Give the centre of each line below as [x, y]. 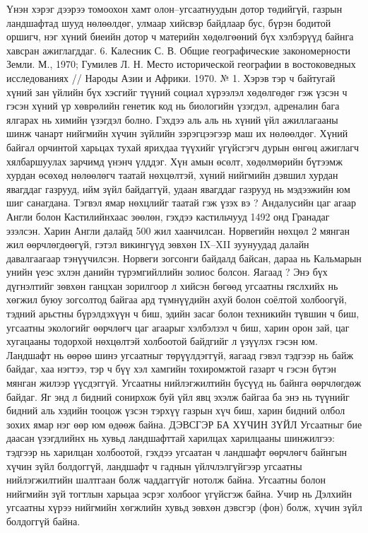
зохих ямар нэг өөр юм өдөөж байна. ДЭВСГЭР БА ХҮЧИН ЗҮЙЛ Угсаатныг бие [184, 424]
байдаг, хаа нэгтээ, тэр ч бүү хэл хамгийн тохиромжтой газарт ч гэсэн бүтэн [172, 369]
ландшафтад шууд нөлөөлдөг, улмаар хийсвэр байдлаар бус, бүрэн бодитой [169, 22]
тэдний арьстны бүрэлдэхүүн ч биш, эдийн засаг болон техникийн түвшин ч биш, [183, 314]
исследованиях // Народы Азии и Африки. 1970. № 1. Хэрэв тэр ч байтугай [171, 77]
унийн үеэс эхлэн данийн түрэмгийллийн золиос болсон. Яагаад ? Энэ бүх [167, 272]
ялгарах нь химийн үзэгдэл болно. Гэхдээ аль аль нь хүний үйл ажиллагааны [172, 119]
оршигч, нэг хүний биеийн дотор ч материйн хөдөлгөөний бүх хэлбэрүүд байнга [180, 36]
